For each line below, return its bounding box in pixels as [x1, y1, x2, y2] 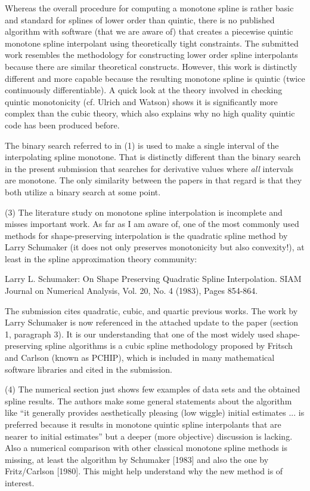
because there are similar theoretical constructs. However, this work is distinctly [5, 60, 297, 72]
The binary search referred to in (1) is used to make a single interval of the [5, 139, 279, 151]
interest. [5, 476, 35, 489]
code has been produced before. [5, 118, 120, 131]
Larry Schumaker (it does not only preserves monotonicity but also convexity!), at [5, 241, 305, 253]
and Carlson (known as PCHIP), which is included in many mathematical [5, 351, 275, 364]
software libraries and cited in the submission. [5, 363, 172, 375]
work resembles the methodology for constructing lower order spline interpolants [5, 48, 298, 61]
